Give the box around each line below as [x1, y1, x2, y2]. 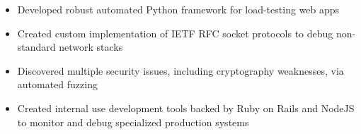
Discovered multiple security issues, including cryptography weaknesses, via [17, 63, 344, 78]
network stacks [59, 39, 123, 54]
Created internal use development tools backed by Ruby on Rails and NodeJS [17, 100, 355, 115]
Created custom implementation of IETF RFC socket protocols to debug [17, 25, 333, 40]
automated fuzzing [17, 77, 98, 92]
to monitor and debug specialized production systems [17, 114, 249, 129]
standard [17, 39, 56, 54]
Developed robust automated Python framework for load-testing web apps [17, 2, 340, 16]
